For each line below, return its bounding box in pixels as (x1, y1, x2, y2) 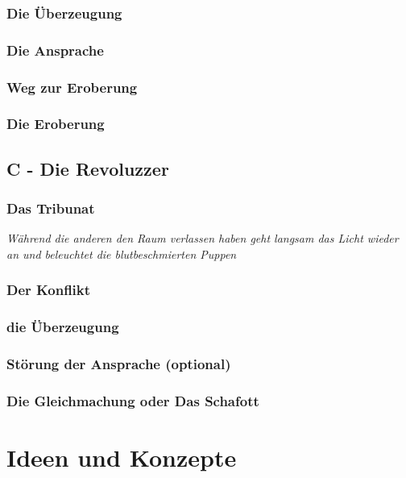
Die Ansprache (6, 39, 104, 60)
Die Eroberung (6, 114, 105, 134)
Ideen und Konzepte (6, 441, 237, 474)
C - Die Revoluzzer (6, 156, 169, 181)
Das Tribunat (6, 198, 95, 218)
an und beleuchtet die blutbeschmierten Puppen (6, 245, 237, 262)
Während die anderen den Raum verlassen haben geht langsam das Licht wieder (6, 230, 399, 247)
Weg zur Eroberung (6, 77, 138, 97)
